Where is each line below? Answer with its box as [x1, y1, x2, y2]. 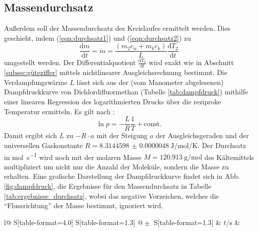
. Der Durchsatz [197, 140, 246, 150]
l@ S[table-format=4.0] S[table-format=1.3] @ [4, 217, 143, 227]
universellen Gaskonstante [4, 140, 83, 150]
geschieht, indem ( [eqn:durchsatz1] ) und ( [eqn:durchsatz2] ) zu [4, 32, 191, 43]
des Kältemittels [204, 152, 254, 162]
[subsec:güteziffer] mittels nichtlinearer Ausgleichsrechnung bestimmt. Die [4, 67, 227, 77]
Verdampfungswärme [4, 77, 67, 87]
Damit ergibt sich [4, 130, 57, 141]
